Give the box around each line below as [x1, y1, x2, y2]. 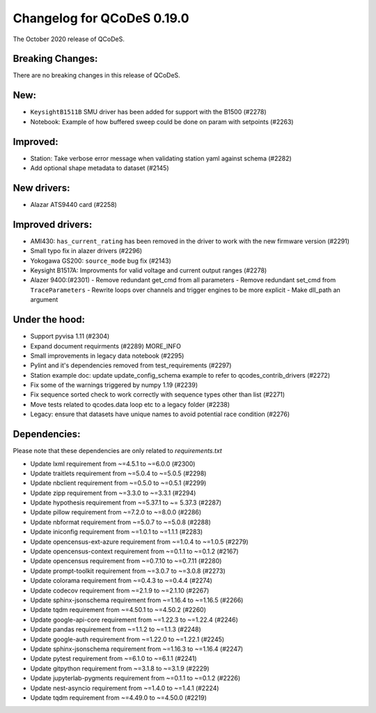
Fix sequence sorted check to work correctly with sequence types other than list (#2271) [30, 390, 285, 399]
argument [30, 296, 58, 304]
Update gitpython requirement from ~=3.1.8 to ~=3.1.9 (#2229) [30, 664, 210, 673]
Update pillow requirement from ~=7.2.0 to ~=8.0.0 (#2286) [30, 508, 202, 516]
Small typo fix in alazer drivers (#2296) [30, 247, 143, 255]
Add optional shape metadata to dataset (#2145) [30, 164, 170, 172]
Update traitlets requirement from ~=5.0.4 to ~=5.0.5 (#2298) [30, 469, 207, 477]
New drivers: [13, 182, 70, 194]
